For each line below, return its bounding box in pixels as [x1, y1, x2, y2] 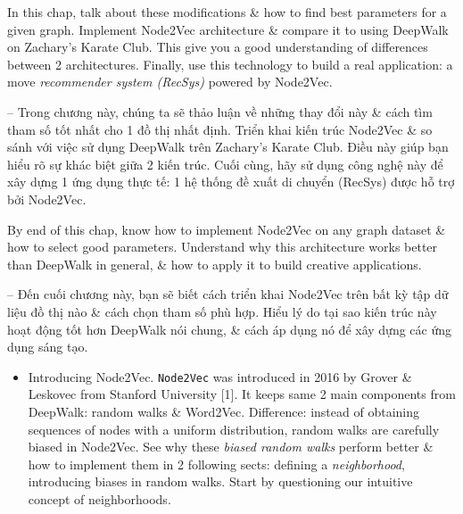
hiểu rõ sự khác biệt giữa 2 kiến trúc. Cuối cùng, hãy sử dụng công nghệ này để [7, 154, 443, 173]
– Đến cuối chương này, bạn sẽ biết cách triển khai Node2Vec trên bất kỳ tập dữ [7, 285, 449, 303]
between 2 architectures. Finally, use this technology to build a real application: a [7, 54, 453, 73]
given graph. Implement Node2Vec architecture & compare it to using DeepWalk [7, 20, 449, 38]
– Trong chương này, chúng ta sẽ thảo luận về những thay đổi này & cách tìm [7, 102, 433, 120]
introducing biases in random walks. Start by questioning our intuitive [28, 472, 413, 491]
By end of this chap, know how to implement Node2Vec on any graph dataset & [7, 220, 446, 238]
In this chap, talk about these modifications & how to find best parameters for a [7, 3, 447, 21]
